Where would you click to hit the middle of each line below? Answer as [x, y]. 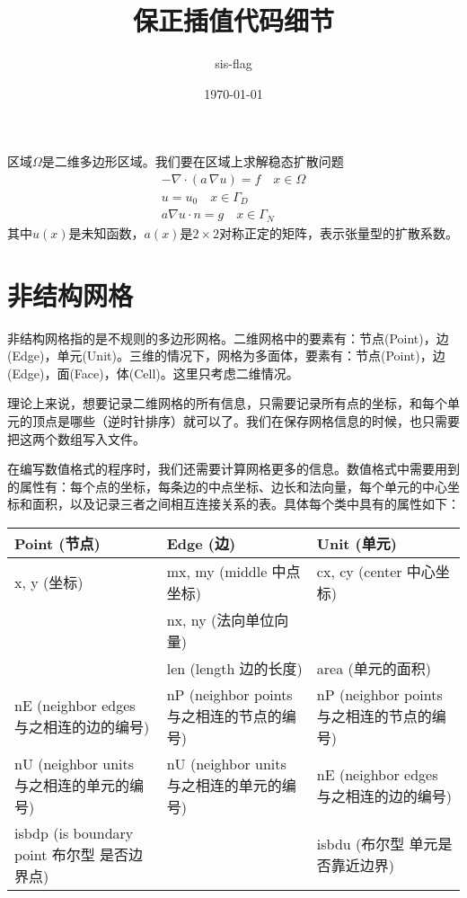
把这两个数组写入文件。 [76, 438]
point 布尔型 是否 [72, 854]
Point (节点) [57, 543]
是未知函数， [106, 232]
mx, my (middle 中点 [233, 571]
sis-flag [233, 63]
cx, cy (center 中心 [376, 571]
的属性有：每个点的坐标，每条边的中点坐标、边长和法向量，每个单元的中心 [227, 486]
